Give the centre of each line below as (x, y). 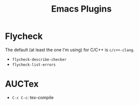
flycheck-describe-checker (39, 59)
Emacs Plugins (81, 9)
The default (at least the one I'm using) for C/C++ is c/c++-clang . (70, 50)
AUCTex (22, 84)
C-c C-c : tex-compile (33, 97)
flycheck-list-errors (34, 65)
